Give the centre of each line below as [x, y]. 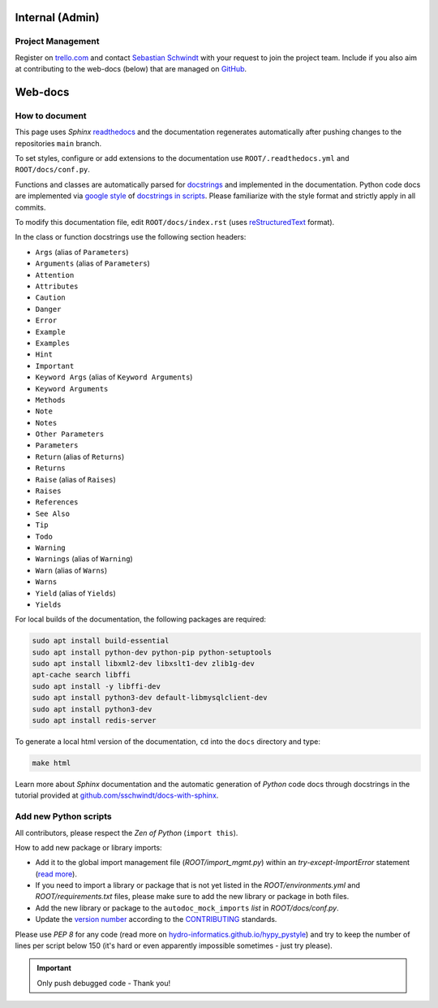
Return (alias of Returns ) [80, 456]
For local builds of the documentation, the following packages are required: [141, 619]
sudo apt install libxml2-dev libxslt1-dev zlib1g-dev [143, 664]
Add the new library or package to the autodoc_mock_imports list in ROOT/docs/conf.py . [187, 908]
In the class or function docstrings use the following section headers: [131, 237]
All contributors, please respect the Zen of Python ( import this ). [127, 833]
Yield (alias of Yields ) [76, 593]
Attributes [57, 286]
